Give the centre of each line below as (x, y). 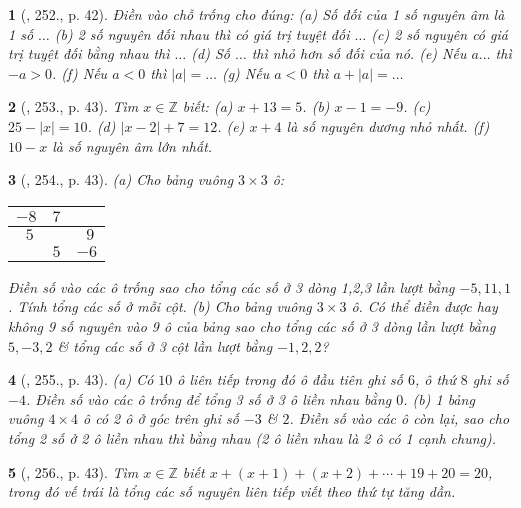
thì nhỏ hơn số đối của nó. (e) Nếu (359, 53)
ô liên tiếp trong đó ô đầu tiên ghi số (290, 379)
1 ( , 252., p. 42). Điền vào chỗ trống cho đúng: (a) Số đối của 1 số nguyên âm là (256, 14)
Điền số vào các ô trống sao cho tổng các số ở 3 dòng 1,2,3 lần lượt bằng (231, 286)
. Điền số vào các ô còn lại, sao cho (399, 418)
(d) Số (210, 53)
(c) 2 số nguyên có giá (439, 33)
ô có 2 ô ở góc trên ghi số (161, 418)
